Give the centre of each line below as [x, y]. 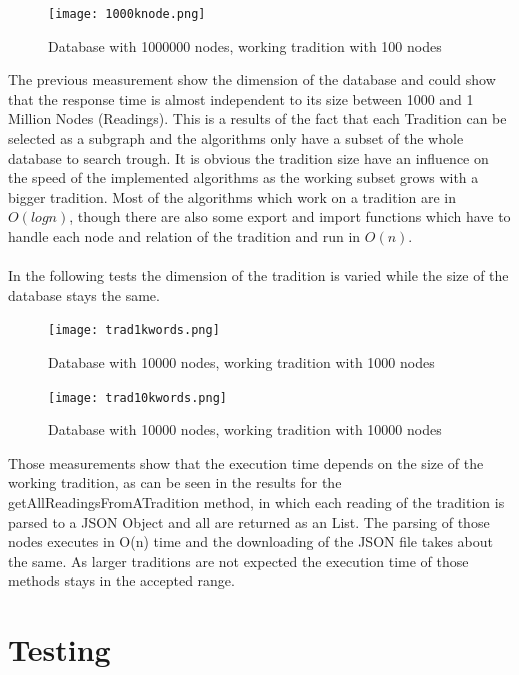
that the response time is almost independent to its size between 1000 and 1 [241, 98]
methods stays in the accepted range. [121, 580]
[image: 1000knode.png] [127, 14]
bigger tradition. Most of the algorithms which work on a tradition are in [232, 196]
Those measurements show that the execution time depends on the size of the [246, 462]
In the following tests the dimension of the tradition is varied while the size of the [258, 275]
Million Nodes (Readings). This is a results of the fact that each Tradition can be [257, 118]
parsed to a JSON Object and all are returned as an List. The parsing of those [249, 521]
